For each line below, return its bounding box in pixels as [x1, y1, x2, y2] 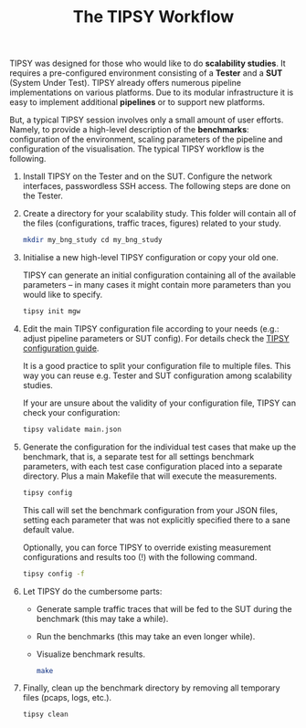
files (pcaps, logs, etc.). [22, 692, 112, 703]
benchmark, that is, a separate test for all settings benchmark [22, 450, 255, 462]
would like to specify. [22, 290, 103, 301]
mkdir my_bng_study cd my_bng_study [22, 236, 163, 245]
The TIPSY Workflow [72, 6, 235, 27]
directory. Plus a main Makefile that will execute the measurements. [22, 470, 277, 481]
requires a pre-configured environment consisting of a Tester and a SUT [9, 68, 283, 79]
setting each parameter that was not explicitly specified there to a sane [22, 514, 290, 525]
